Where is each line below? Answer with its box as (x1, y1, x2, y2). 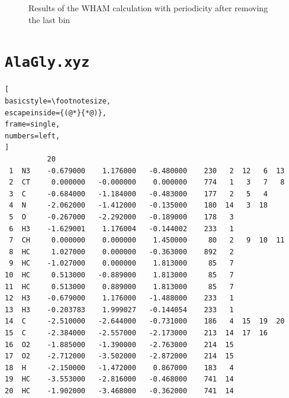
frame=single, (5, 120, 60, 129)
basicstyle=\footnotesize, (5, 97, 111, 106)
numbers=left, (5, 131, 60, 140)
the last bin (28, 13, 70, 25)
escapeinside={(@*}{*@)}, (5, 108, 107, 117)
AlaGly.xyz (5, 54, 90, 71)
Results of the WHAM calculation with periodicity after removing (28, 2, 268, 14)
